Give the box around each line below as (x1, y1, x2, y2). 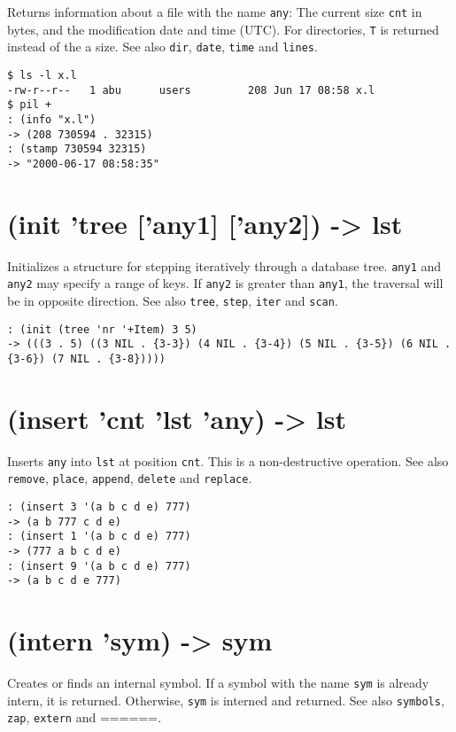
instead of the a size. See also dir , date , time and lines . (7, 37, 318, 56)
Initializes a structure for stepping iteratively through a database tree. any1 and (7, 256, 442, 275)
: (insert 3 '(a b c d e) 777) (7, 501, 191, 514)
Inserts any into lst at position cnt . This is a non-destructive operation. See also (7, 451, 449, 470)
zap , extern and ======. (7, 708, 162, 727)
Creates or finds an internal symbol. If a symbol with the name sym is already (7, 674, 429, 692)
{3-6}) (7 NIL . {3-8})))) (7, 352, 166, 365)
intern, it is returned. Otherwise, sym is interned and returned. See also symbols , (7, 690, 444, 709)
